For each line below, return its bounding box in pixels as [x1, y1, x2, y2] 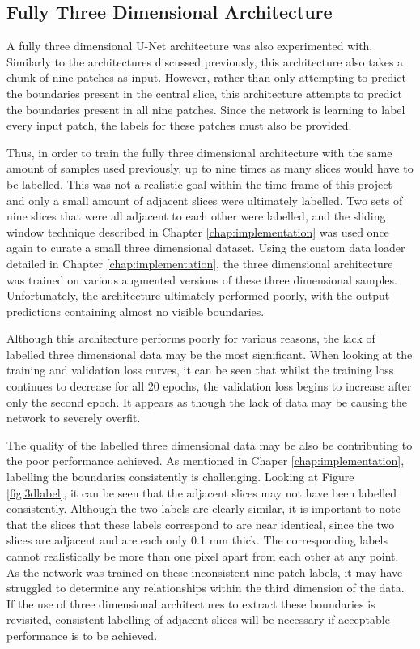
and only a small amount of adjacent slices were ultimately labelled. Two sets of [6, 191, 403, 208]
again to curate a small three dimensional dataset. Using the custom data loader [6, 239, 405, 256]
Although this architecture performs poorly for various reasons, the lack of [6, 330, 375, 347]
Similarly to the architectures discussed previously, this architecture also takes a [6, 53, 404, 70]
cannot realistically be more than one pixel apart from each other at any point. [6, 548, 399, 565]
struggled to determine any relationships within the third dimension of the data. [6, 579, 405, 596]
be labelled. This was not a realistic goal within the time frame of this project [6, 175, 392, 192]
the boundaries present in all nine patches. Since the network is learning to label [6, 100, 405, 117]
